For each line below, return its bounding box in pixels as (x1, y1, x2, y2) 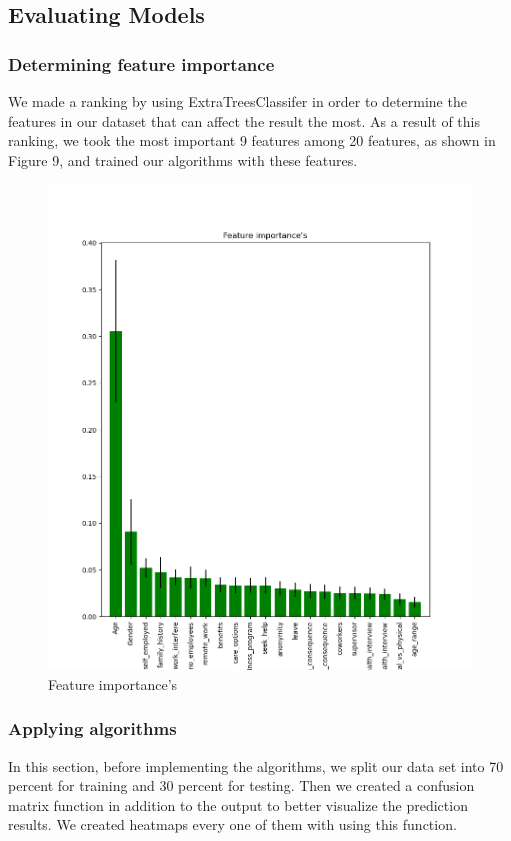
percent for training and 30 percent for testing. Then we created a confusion (8, 775, 475, 796)
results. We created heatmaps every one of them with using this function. (8, 814, 457, 835)
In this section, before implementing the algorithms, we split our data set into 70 (8, 755, 504, 776)
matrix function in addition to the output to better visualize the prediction (8, 794, 468, 815)
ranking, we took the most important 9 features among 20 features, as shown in (8, 130, 496, 151)
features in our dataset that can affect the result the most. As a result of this (8, 110, 480, 131)
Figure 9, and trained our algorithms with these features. (8, 149, 358, 170)
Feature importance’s (48, 673, 178, 694)
